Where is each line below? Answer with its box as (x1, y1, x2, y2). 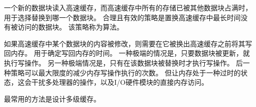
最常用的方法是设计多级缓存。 (4, 93, 100, 104)
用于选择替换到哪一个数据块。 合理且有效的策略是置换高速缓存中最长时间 (4, 12, 241, 22)
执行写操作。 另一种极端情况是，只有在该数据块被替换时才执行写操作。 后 (4, 57, 243, 68)
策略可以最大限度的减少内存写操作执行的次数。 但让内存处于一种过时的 (10, 67, 241, 77)
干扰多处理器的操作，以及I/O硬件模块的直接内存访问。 (31, 77, 208, 87)
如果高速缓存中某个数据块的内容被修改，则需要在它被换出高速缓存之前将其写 (4, 38, 252, 48)
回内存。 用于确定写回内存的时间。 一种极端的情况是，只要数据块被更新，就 (4, 48, 250, 58)
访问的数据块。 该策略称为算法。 (17, 22, 124, 32)
